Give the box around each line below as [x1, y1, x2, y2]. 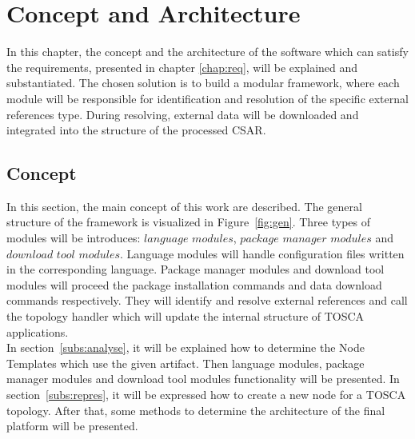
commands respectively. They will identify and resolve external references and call [6, 292, 408, 309]
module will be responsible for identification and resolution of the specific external [6, 90, 409, 106]
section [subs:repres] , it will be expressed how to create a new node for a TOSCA [6, 386, 406, 403]
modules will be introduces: [6, 229, 141, 246]
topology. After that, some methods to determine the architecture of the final [6, 401, 385, 418]
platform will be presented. [6, 417, 138, 434]
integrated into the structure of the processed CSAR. [6, 122, 266, 138]
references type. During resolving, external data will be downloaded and [6, 106, 359, 122]
